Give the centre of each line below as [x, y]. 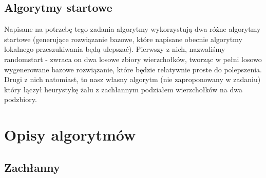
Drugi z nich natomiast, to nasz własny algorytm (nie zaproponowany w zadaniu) [132, 79]
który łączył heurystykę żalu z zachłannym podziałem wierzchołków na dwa [123, 89]
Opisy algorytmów [70, 135]
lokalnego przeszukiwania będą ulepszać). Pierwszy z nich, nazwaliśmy [115, 49]
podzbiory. [21, 99]
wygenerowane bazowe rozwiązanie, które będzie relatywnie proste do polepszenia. [133, 69]
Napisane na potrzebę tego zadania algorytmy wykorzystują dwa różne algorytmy [132, 29]
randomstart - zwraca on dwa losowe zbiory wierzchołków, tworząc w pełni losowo [133, 59]
